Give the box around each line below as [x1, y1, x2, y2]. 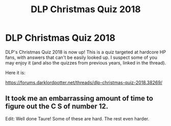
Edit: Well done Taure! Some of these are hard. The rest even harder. [5, 115, 150, 121]
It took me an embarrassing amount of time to [5, 94, 153, 103]
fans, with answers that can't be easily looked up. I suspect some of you [5, 54, 157, 60]
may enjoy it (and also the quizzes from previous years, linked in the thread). [5, 59, 166, 66]
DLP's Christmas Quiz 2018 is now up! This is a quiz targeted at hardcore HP [5, 49, 166, 55]
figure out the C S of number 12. [5, 102, 109, 111]
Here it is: [5, 70, 26, 76]
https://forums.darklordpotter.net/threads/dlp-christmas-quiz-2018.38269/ [5, 79, 162, 85]
